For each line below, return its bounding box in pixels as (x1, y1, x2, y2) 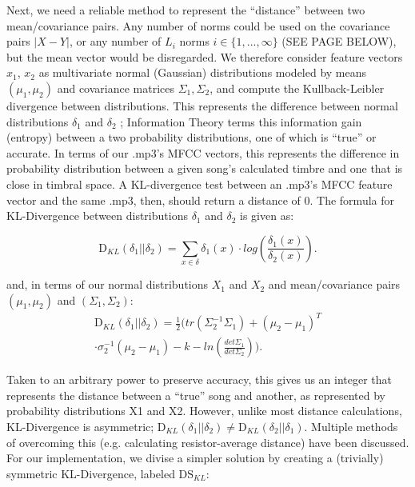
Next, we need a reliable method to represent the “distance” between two (6, 2, 365, 18)
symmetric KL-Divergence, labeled (6, 465, 175, 481)
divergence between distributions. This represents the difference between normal (6, 97, 398, 114)
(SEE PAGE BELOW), (281, 33, 397, 50)
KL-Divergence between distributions (6, 207, 188, 224)
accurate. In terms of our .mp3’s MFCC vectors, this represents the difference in (6, 144, 400, 161)
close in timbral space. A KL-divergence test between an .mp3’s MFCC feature (6, 175, 393, 192)
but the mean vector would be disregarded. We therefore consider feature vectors (6, 48, 403, 65)
